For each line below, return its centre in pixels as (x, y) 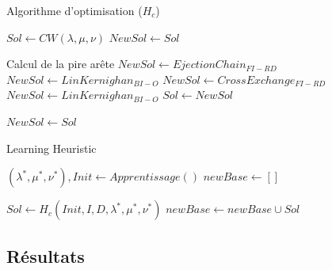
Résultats (46, 255)
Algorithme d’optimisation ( (74, 10)
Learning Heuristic (52, 148)
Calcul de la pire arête (61, 64)
